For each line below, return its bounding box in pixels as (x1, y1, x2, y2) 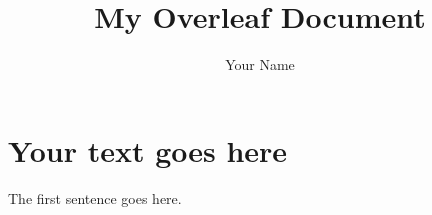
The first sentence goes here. (8, 187, 182, 208)
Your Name (225, 54, 295, 75)
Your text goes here (8, 129, 288, 170)
